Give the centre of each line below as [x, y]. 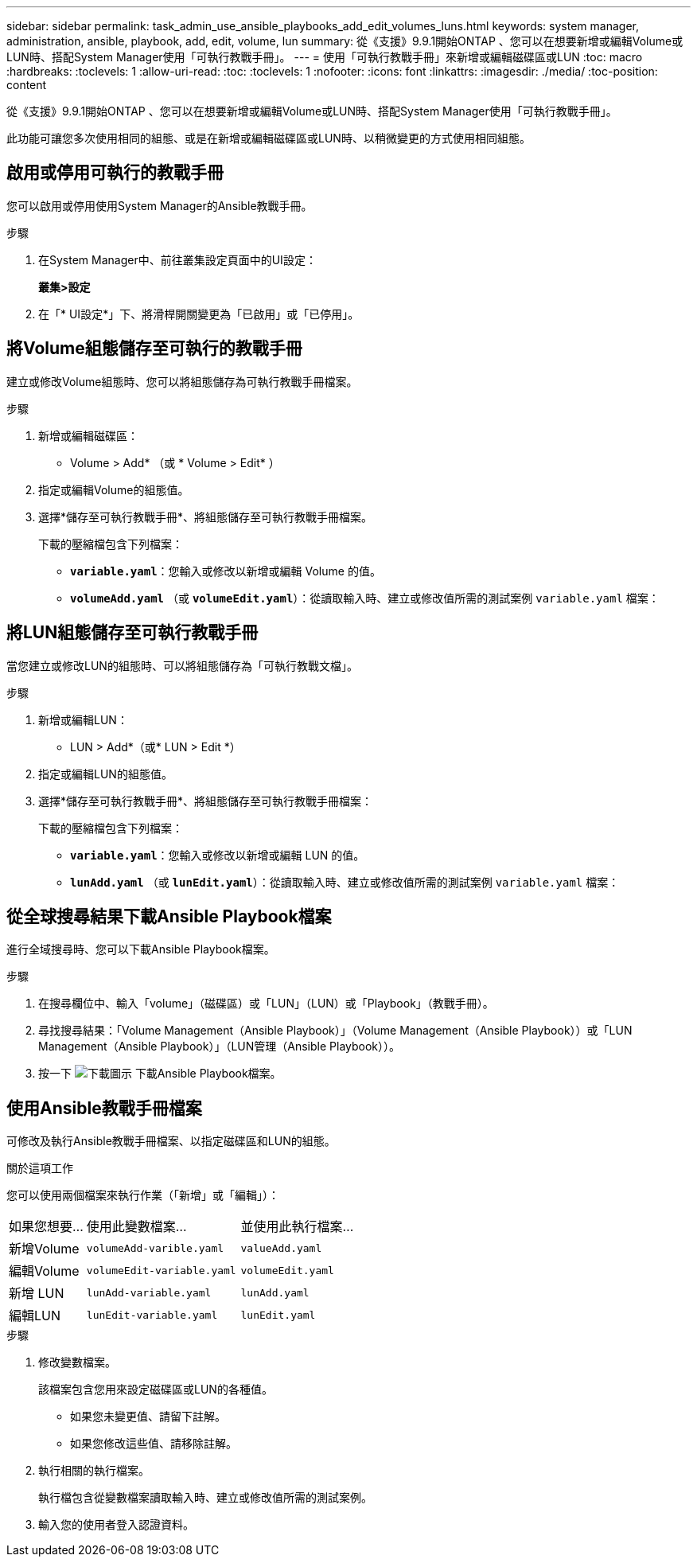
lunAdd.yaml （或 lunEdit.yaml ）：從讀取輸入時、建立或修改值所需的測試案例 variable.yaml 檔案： [345, 882]
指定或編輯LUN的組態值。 [105, 774]
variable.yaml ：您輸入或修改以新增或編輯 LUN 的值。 [218, 855]
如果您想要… [46, 1227]
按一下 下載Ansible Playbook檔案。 [160, 1074]
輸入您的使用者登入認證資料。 [116, 1525]
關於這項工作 [40, 1168]
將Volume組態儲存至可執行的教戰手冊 [154, 349]
